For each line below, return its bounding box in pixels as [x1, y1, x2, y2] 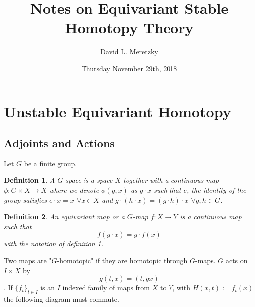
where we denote [49, 185, 99, 195]
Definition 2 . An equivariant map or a [4, 211, 125, 222]
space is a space [65, 175, 113, 185]
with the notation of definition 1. [4, 238, 103, 249]
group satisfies [4, 194, 47, 205]
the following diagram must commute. [4, 294, 119, 304]
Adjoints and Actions [4, 135, 115, 151]
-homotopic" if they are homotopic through [57, 255, 188, 266]
